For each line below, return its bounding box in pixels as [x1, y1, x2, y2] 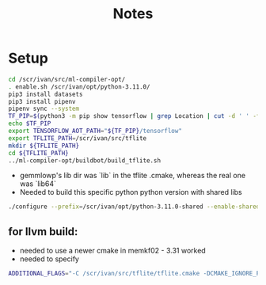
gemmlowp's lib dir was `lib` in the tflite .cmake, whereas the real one [19, 171, 246, 180]
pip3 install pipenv [8, 97, 77, 105]
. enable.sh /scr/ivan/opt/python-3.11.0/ [8, 82, 150, 91]
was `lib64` [19, 179, 57, 188]
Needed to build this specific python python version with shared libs [19, 188, 243, 197]
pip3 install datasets [8, 90, 83, 98]
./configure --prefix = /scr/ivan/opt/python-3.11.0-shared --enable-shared [8, 203, 260, 211]
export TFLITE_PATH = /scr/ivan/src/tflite [8, 134, 147, 142]
